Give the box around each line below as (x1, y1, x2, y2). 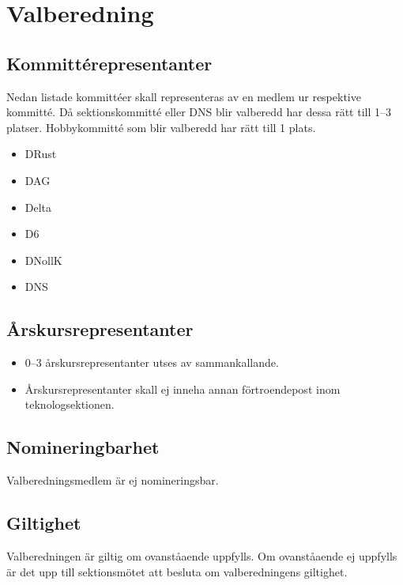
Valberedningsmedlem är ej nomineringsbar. (6, 472, 219, 489)
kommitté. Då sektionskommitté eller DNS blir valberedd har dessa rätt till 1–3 (6, 104, 391, 120)
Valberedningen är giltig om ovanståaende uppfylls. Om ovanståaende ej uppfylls (6, 547, 397, 564)
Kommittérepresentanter (6, 51, 213, 75)
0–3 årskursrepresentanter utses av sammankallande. (24, 354, 279, 371)
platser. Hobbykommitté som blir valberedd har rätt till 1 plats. (6, 119, 316, 135)
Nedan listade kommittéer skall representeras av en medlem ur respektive (6, 88, 361, 104)
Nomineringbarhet (6, 435, 160, 459)
